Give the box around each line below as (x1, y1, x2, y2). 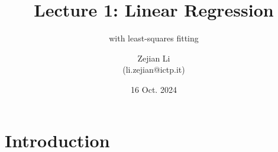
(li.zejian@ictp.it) (122, 63, 185, 76)
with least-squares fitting (109, 32, 199, 44)
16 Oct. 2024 (131, 83, 177, 95)
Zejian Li (137, 51, 170, 64)
